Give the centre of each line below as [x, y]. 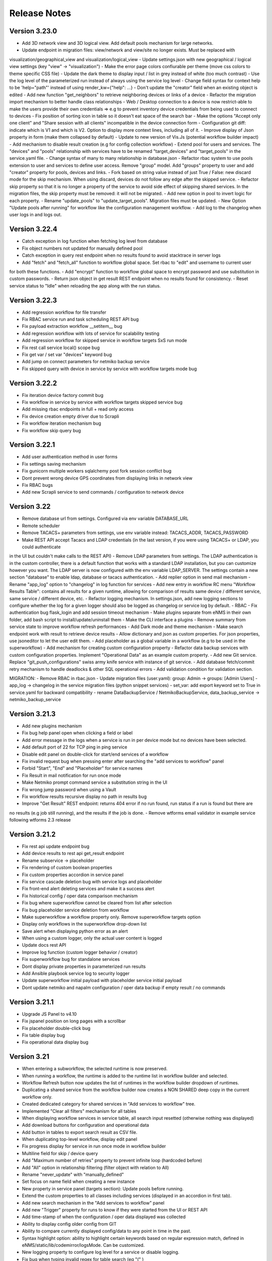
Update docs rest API [44, 945]
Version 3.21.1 [31, 1002]
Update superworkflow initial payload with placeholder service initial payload [102, 981]
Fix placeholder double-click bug [56, 1028]
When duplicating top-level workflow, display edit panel [80, 1139]
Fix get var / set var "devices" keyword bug [67, 354]
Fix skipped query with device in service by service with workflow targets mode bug [110, 369]
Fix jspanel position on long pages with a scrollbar [74, 1021]
